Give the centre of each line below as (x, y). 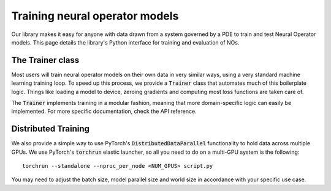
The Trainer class (45, 60)
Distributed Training (51, 129)
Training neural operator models (95, 16)
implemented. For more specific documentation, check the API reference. (104, 111)
